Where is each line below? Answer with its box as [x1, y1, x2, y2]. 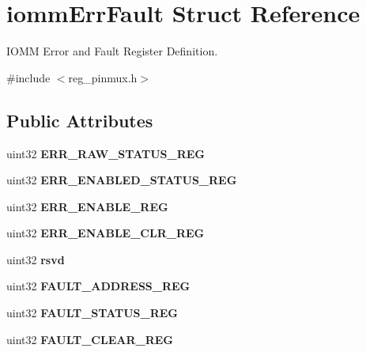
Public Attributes [6, 108, 153, 132]
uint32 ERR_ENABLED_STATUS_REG [6, 172, 237, 188]
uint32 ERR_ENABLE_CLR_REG [6, 225, 205, 241]
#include [6, 69, 51, 85]
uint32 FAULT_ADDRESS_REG [6, 278, 191, 294]
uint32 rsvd [6, 251, 65, 267]
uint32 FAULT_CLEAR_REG [6, 331, 173, 347]
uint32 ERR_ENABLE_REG [6, 198, 168, 214]
